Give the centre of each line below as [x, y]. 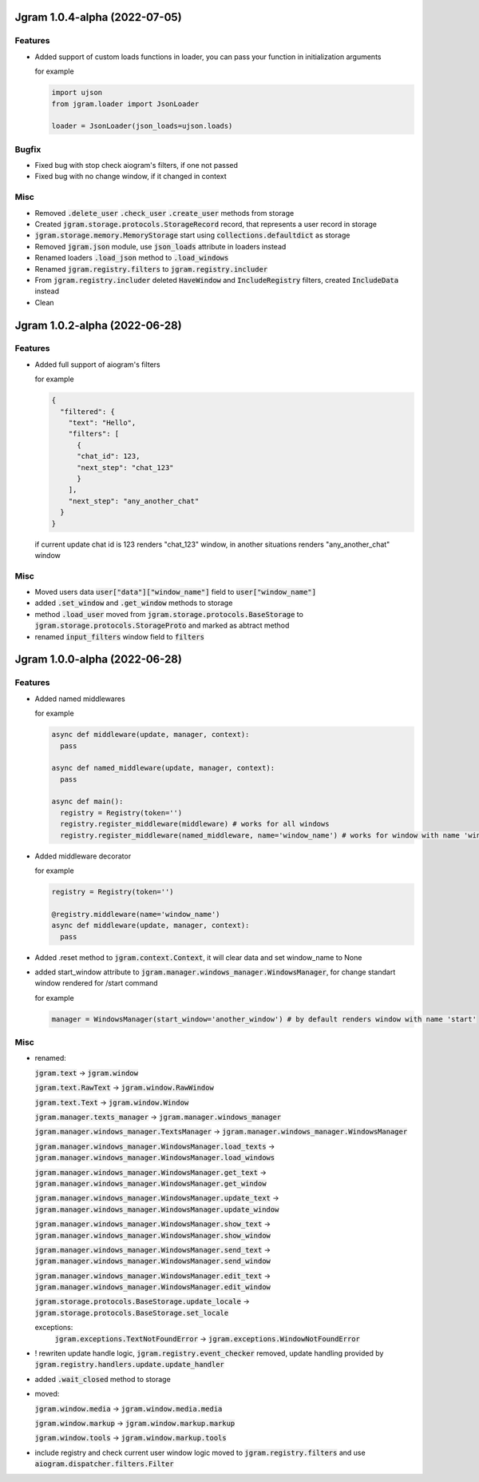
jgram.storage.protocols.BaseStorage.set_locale [132, 1313]
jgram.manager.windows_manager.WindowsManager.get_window [150, 1183]
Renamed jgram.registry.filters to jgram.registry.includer [151, 269]
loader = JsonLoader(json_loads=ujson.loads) [142, 126]
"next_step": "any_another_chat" [134, 501]
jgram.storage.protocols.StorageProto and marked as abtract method [162, 625]
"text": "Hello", [102, 423]
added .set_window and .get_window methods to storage [134, 603]
